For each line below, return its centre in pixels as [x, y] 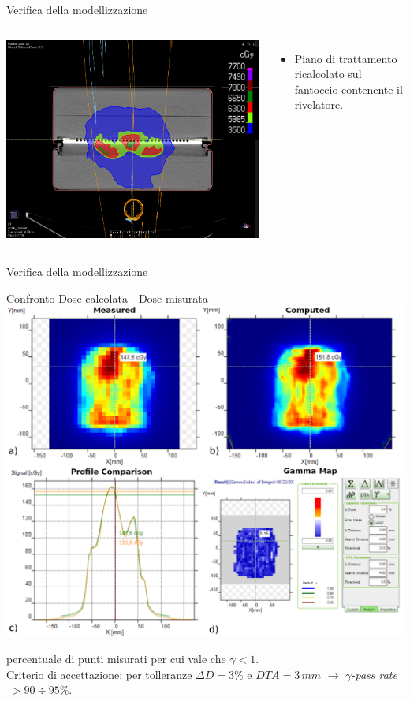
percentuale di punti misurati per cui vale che [116, 659]
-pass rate [374, 674]
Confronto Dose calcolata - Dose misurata [107, 298]
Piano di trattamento [346, 58]
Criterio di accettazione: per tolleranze [99, 674]
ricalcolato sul [328, 74]
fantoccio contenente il [348, 89]
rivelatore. [319, 104]
